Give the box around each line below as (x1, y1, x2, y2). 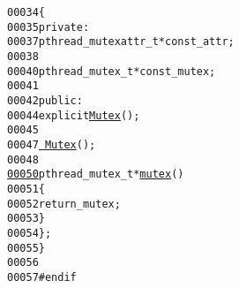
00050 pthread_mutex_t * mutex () (7, 168, 184, 181)
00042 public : (7, 94, 83, 107)
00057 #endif (7, 270, 77, 284)
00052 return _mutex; (7, 197, 121, 210)
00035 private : (7, 20, 90, 34)
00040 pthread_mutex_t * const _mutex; (7, 64, 216, 78)
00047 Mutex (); (7, 138, 96, 151)
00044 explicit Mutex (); (7, 109, 140, 122)
